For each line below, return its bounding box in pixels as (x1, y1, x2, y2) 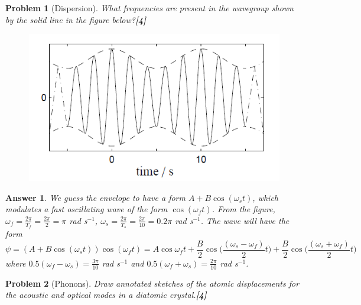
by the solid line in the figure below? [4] (5, 13, 147, 25)
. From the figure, (212, 203, 275, 215)
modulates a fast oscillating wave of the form (5, 203, 168, 215)
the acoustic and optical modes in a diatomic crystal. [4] (5, 288, 207, 301)
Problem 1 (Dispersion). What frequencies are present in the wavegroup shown (5, 2, 294, 14)
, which (252, 191, 279, 203)
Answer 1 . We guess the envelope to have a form (5, 191, 186, 203)
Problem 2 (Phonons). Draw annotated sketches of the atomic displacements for (5, 277, 300, 289)
